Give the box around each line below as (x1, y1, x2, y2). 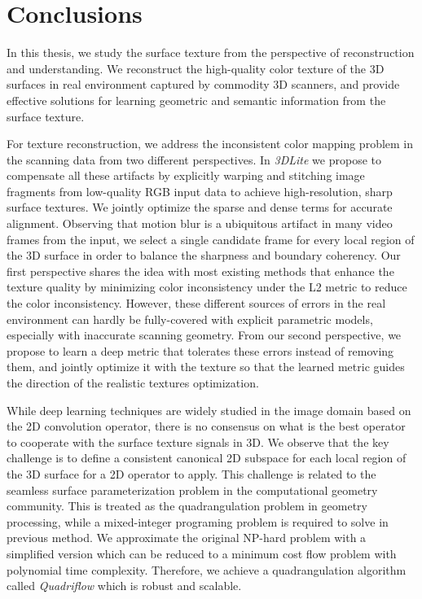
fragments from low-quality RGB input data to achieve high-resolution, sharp (7, 182, 393, 199)
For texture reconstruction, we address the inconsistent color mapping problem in (7, 135, 414, 152)
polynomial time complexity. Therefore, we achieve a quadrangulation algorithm (7, 561, 407, 578)
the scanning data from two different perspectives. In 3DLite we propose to (7, 151, 381, 168)
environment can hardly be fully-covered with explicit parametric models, (7, 310, 373, 327)
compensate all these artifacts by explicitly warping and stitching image (7, 167, 365, 184)
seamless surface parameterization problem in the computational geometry (7, 481, 378, 498)
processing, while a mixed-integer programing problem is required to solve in (7, 513, 389, 530)
